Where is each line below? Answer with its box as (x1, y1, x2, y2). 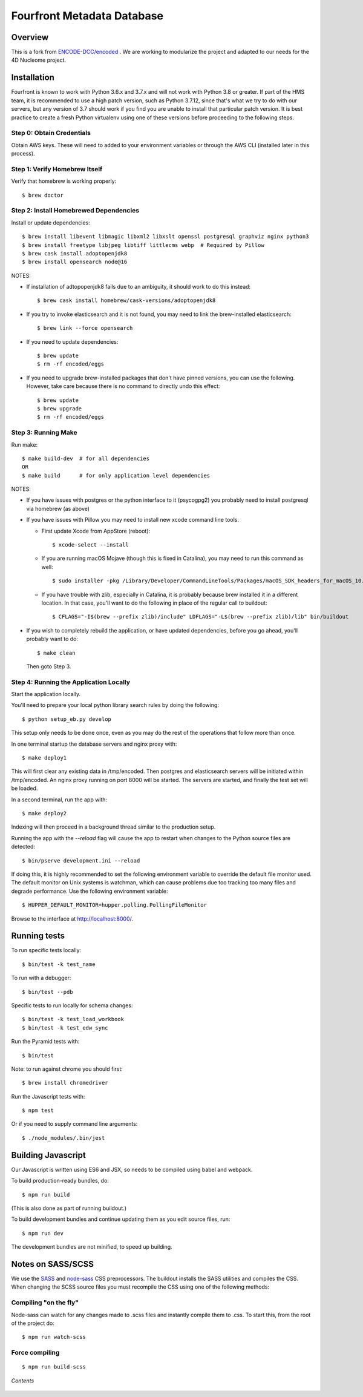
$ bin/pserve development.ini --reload (22, 857, 140, 864)
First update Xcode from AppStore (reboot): (41, 527, 151, 534)
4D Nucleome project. (11, 56, 67, 64)
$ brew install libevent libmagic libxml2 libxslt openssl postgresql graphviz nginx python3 (22, 233, 309, 240)
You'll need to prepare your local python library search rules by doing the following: (11, 702, 219, 709)
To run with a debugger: (11, 975, 71, 982)
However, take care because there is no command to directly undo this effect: (26, 383, 220, 390)
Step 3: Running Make (11, 429, 78, 437)
